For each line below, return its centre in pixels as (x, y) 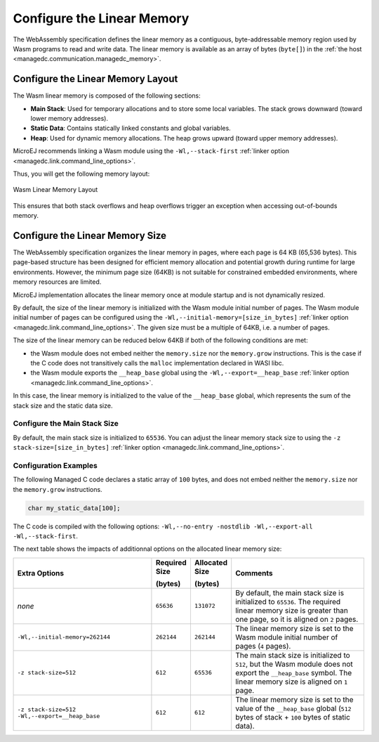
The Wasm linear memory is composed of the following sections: (107, 96)
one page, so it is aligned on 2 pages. (297, 619)
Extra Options (41, 573)
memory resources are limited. (57, 282)
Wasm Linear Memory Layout (55, 190)
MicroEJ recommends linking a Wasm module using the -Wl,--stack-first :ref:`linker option (151, 151)
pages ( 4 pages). (263, 646)
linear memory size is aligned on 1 (292, 682)
